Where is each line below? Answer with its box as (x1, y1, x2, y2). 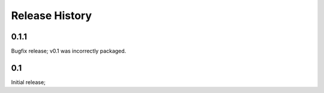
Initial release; (11, 78, 46, 86)
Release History (11, 9, 92, 22)
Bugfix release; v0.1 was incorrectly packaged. (11, 48, 127, 55)
